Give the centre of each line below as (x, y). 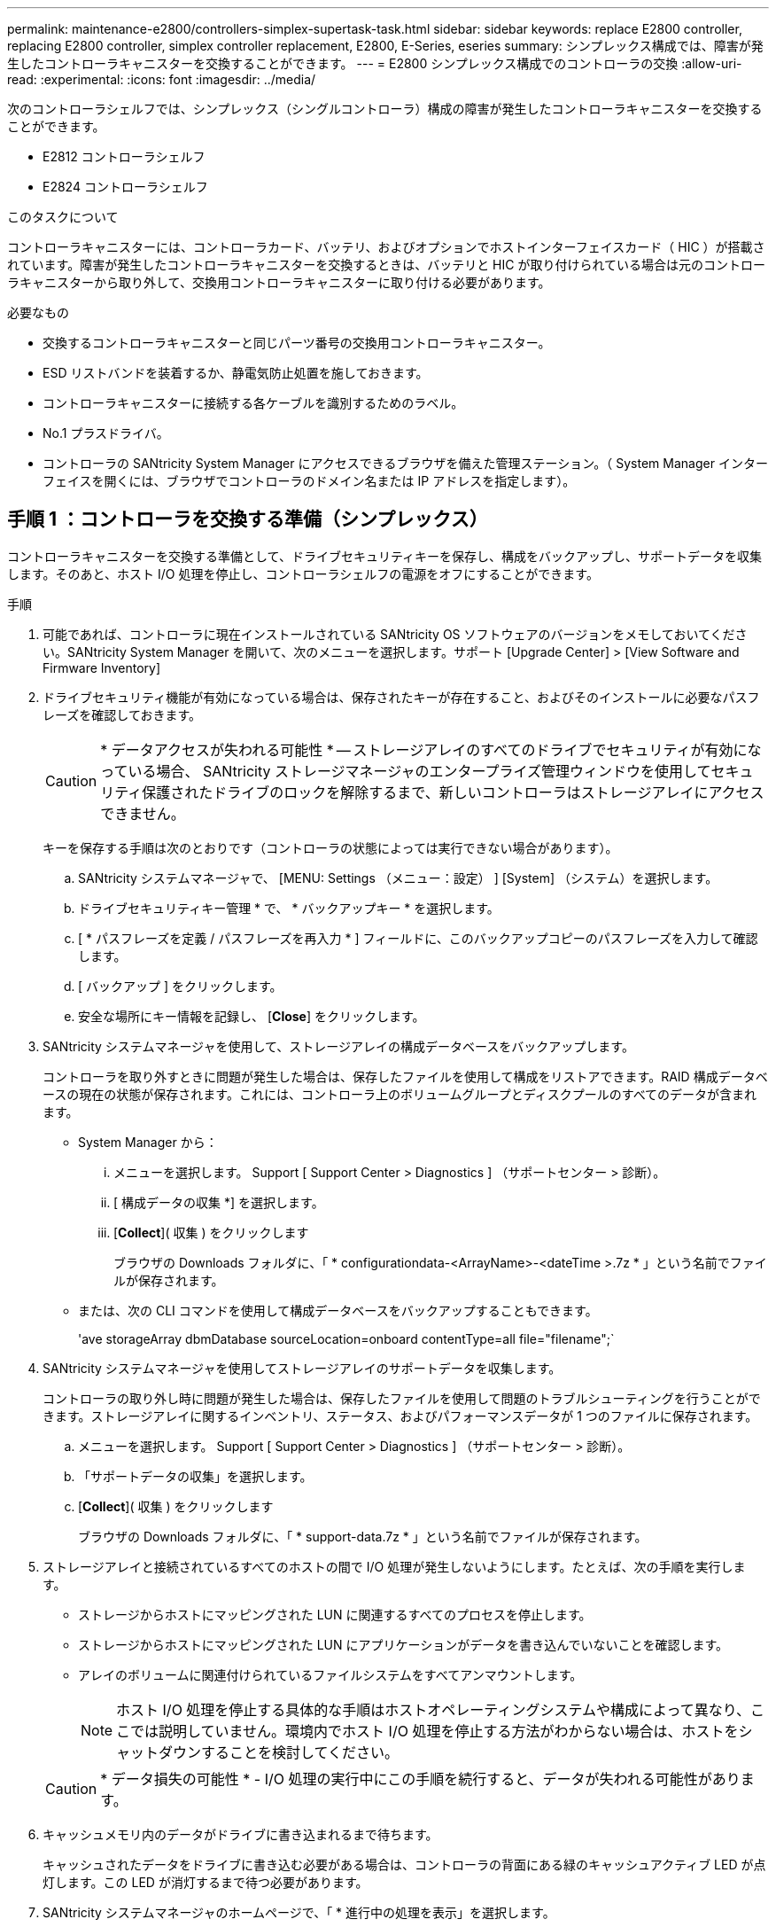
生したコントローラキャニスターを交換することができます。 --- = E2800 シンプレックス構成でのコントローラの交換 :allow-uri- (375, 63)
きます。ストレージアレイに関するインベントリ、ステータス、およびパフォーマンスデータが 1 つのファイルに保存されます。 (400, 1416)
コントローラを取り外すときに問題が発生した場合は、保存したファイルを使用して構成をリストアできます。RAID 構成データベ (405, 1076)
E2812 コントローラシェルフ (124, 156)
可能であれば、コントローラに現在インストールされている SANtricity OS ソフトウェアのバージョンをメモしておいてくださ (395, 634)
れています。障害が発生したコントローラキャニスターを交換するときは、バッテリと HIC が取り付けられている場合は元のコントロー (387, 265)
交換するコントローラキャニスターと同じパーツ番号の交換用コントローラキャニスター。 (297, 343)
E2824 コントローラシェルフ (125, 187)
